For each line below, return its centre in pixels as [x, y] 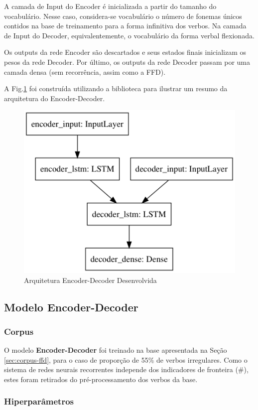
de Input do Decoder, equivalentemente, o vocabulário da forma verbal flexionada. [129, 35]
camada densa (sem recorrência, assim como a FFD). [85, 71]
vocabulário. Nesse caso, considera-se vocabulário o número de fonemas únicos [123, 16]
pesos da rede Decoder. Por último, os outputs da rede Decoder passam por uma [127, 62]
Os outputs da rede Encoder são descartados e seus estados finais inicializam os [125, 52]
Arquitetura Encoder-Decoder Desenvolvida [90, 280]
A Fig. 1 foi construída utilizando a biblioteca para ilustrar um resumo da [116, 88]
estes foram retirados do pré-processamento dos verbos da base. [101, 379]
